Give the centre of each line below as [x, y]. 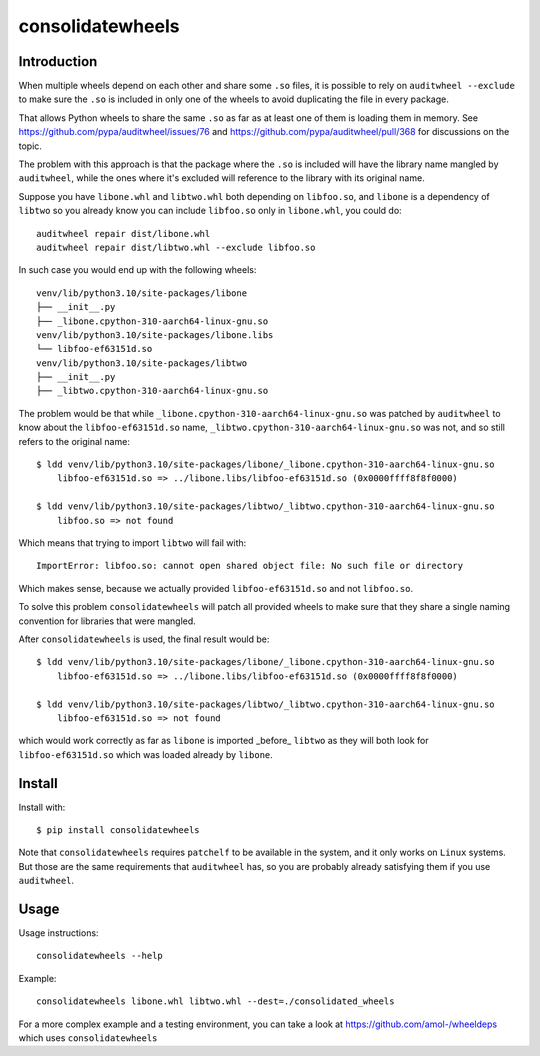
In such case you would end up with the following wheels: [137, 270]
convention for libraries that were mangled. [107, 621]
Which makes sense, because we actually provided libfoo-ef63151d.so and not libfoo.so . [216, 588]
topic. [30, 146]
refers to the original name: [74, 441]
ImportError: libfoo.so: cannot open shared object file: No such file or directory [250, 566]
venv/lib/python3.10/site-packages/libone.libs [155, 334]
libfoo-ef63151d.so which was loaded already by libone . [146, 754]
